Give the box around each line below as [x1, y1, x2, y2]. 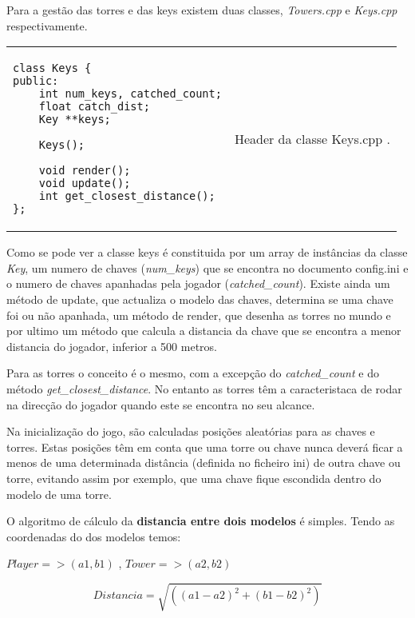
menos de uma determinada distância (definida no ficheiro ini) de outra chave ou [6, 454, 401, 471]
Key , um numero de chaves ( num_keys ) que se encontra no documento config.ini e [6, 259, 409, 276]
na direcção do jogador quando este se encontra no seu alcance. [6, 396, 315, 413]
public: [13, 74, 59, 88]
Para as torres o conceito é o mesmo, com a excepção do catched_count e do [6, 365, 379, 381]
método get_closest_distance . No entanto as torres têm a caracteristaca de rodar [6, 380, 402, 397]
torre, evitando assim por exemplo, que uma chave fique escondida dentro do [6, 469, 381, 486]
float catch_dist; [38, 100, 150, 114]
